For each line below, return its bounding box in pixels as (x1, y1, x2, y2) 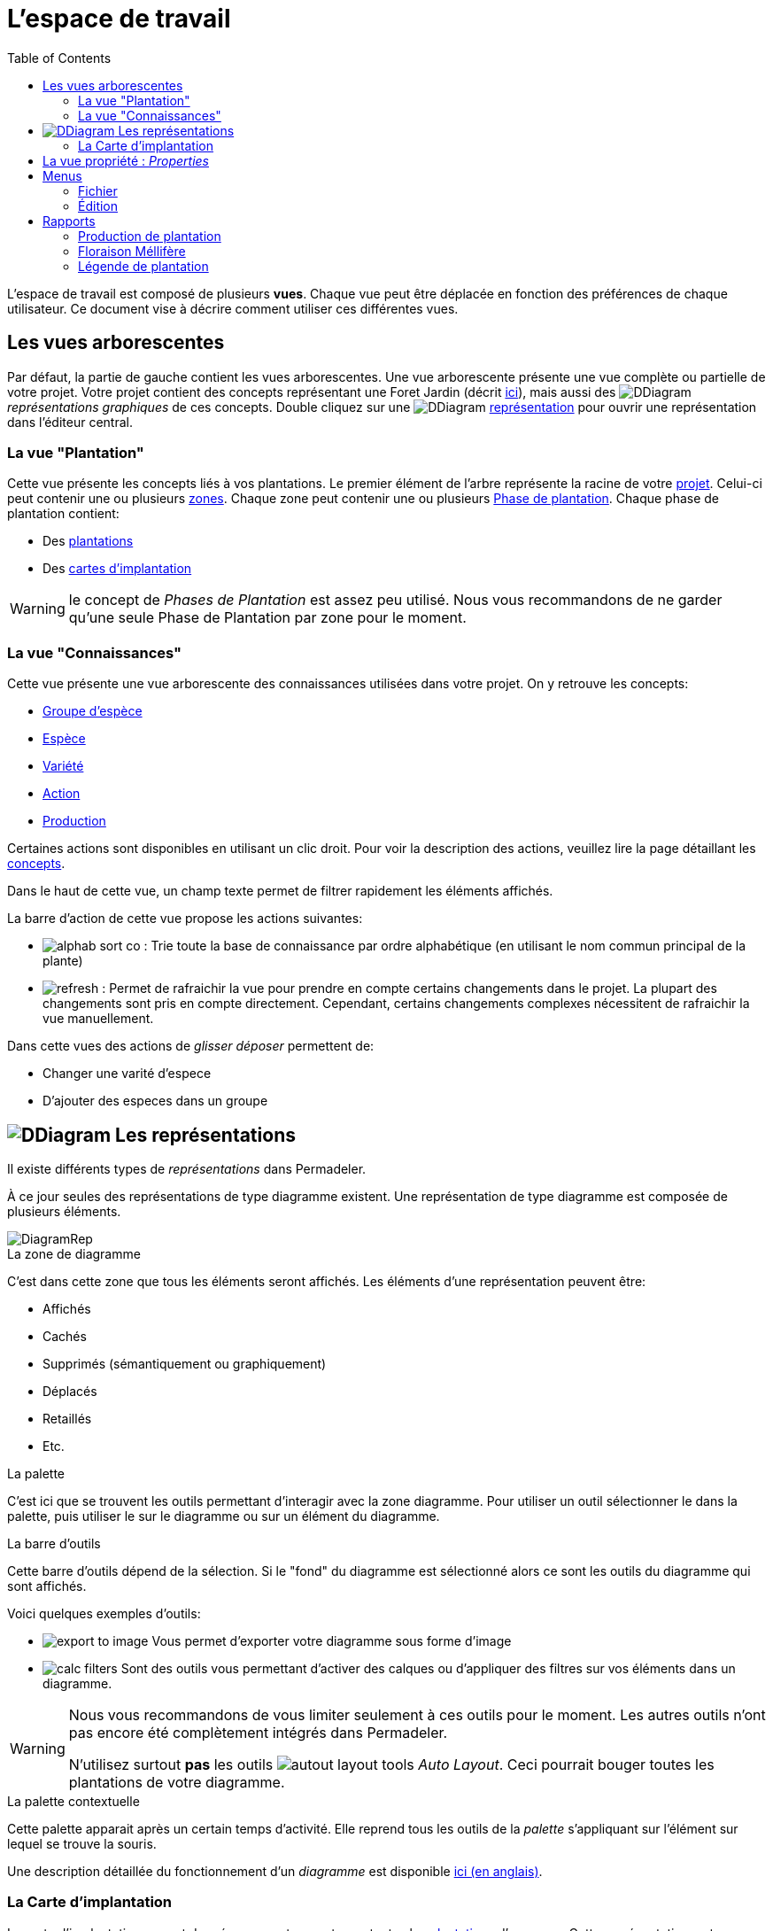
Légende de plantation (78, 258, 209, 274)
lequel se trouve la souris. (7, 1835, 157, 1851)
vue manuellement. (43, 1011, 154, 1027)
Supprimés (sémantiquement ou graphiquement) (43, 1355, 327, 1371)
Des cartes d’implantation (43, 561, 192, 577)
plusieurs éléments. (7, 1203, 121, 1219)
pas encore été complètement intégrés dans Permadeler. (68, 1723, 448, 1741)
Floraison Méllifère (78, 243, 186, 259)
